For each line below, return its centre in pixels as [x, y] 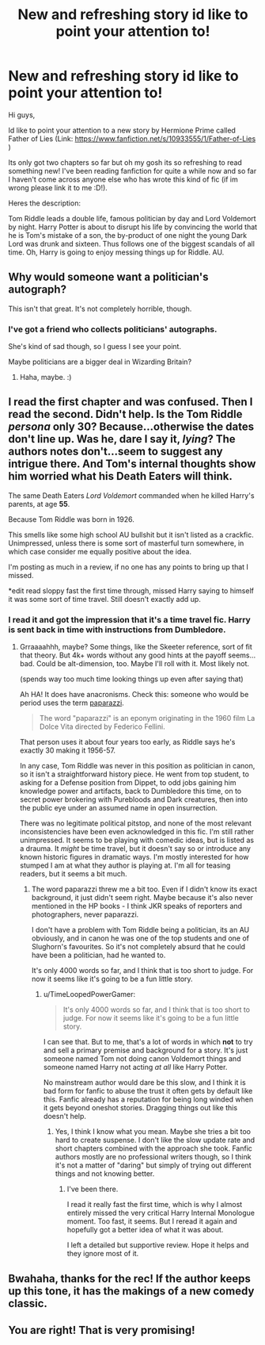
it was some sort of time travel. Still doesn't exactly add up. [105, 599]
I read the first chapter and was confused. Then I [131, 402]
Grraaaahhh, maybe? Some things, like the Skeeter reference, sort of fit [136, 647]
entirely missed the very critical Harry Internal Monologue [161, 1213]
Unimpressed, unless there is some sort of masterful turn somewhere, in [126, 543]
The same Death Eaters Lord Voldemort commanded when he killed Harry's [131, 495]
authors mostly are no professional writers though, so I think [153, 1157]
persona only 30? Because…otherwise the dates [131, 427]
